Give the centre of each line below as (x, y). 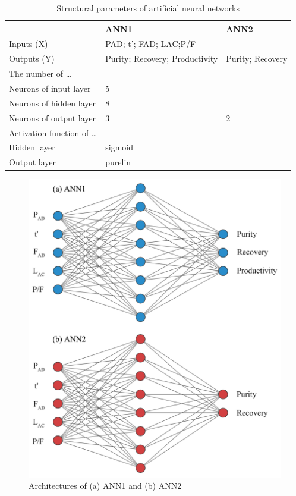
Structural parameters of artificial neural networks (148, 8)
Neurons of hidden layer (53, 103)
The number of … (40, 73)
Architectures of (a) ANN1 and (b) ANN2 (105, 486)
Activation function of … (53, 132)
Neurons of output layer (53, 117)
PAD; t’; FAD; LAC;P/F (151, 44)
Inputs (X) (29, 44)
